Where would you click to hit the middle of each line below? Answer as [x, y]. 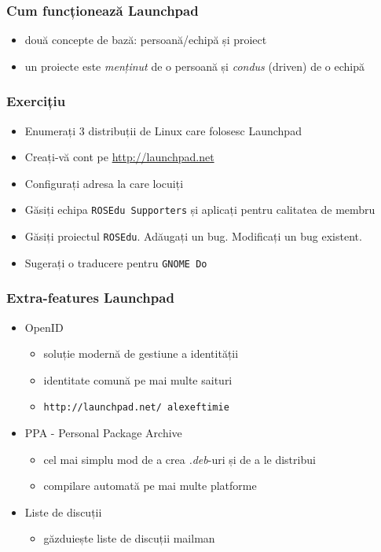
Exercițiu [36, 101]
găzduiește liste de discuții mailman [129, 538]
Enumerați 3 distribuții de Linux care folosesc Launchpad [163, 130]
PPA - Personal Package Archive [103, 433]
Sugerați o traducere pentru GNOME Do [116, 262]
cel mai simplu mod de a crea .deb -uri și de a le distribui [180, 459]
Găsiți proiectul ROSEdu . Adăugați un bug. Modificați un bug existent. [193, 236]
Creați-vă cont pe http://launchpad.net [119, 157]
